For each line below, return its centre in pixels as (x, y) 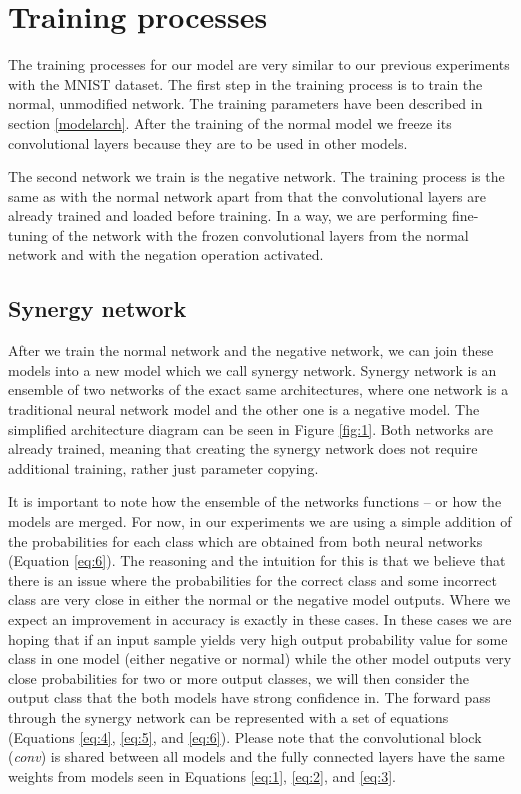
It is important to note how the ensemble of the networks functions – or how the (255, 501)
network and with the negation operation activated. (166, 254)
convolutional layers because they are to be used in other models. (208, 142)
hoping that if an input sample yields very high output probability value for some (258, 638)
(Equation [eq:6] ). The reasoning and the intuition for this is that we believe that (257, 560)
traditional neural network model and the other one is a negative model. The (244, 409)
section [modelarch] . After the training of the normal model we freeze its (230, 122)
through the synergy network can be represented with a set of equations (228, 716)
